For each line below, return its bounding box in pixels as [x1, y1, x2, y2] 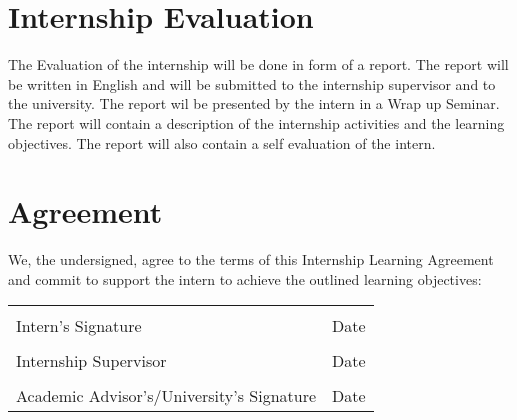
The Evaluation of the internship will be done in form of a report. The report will [8, 54, 509, 75]
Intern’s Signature [16, 314, 142, 338]
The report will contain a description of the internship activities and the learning [8, 112, 505, 133]
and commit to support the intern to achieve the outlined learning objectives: [8, 268, 482, 289]
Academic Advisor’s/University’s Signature [16, 384, 317, 408]
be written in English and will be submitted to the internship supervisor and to [8, 73, 496, 94]
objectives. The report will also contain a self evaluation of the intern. [8, 132, 436, 153]
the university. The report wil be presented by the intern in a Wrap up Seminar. [8, 93, 500, 114]
